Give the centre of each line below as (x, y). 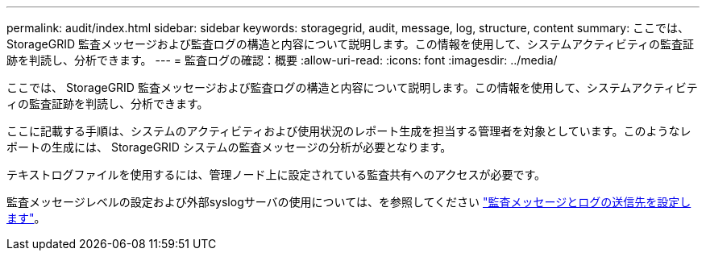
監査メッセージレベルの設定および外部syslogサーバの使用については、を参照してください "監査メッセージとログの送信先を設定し (349, 202)
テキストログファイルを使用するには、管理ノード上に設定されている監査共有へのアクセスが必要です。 (276, 174)
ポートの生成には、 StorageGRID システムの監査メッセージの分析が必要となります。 (229, 147)
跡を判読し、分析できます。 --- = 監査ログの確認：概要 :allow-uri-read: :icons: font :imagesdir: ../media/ (282, 60)
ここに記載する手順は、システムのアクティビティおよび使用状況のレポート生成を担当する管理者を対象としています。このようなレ (349, 131)
